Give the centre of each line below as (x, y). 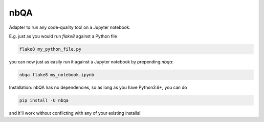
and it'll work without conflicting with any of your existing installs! (75, 113)
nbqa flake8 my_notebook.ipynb (57, 75)
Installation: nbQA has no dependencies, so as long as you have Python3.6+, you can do (98, 87)
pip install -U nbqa (44, 100)
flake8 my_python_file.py (50, 49)
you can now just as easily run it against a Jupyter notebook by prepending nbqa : (91, 61)
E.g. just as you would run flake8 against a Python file (63, 36)
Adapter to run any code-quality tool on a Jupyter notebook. (70, 27)
